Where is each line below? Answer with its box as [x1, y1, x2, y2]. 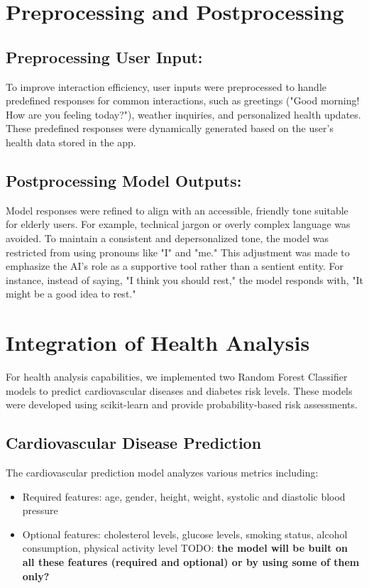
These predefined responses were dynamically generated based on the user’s [6, 121, 334, 136]
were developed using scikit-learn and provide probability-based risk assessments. [6, 397, 358, 412]
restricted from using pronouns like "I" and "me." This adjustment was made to [6, 244, 350, 259]
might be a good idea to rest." [6, 286, 136, 301]
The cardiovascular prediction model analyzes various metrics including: [6, 465, 319, 480]
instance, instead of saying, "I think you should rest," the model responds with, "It [6, 272, 364, 287]
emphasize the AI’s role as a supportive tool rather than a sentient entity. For [6, 258, 343, 273]
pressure [22, 503, 58, 518]
